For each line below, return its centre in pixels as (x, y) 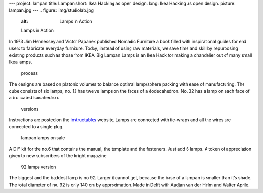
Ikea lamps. (20, 62)
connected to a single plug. (36, 127)
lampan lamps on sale (43, 138)
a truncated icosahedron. (34, 98)
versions (30, 109)
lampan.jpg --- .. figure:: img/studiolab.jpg (51, 10)
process (29, 73)
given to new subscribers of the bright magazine (58, 155)
